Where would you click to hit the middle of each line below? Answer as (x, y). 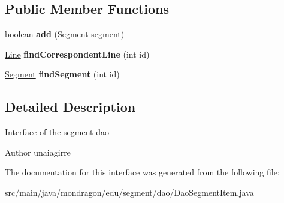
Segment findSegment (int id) (62, 74)
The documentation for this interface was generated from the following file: (142, 172)
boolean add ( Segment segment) (65, 34)
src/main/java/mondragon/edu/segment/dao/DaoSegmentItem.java (129, 192)
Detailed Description (70, 107)
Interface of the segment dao (57, 132)
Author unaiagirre (38, 152)
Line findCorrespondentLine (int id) (77, 54)
